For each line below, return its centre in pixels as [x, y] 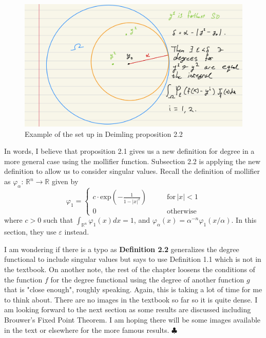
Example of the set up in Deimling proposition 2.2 [104, 134]
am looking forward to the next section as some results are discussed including [128, 309]
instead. [77, 232]
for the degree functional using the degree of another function [147, 279]
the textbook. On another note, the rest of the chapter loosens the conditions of [130, 269]
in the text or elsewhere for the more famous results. [87, 330]
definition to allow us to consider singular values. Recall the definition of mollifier [132, 171]
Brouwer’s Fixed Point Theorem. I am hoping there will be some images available [132, 319]
